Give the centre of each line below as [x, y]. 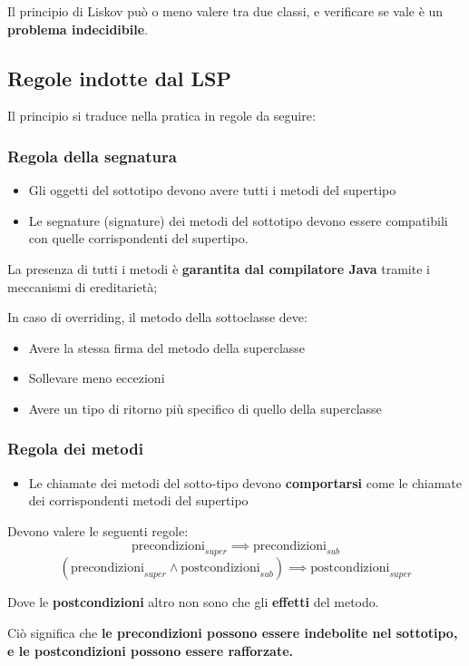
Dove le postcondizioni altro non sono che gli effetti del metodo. [193, 602]
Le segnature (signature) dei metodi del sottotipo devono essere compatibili [238, 220]
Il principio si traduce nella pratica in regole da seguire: [161, 116]
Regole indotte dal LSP [120, 78]
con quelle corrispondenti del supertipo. [138, 238]
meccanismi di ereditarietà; [83, 286]
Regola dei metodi [75, 449]
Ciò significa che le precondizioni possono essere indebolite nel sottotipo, [233, 632]
